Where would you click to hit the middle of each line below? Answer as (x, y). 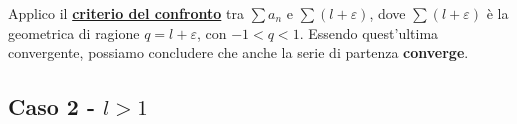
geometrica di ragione (74, 32)
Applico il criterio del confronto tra (126, 13)
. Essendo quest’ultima (369, 32)
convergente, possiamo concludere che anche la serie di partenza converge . (238, 52)
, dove (387, 13)
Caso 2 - (52, 106)
